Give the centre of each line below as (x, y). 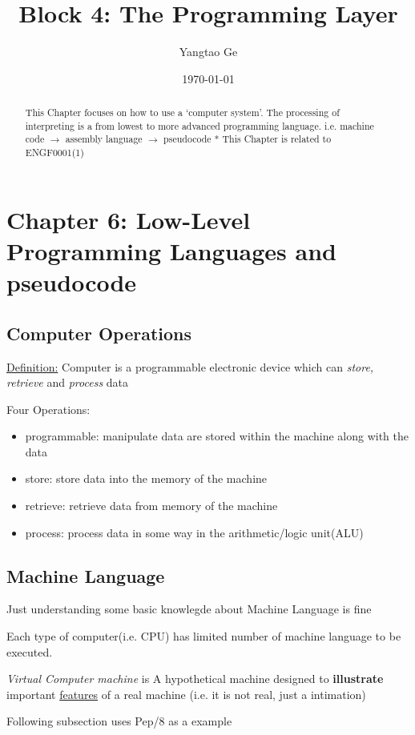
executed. (30, 651)
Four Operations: (48, 409)
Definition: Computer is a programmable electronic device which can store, (190, 366)
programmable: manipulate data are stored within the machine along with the (217, 436)
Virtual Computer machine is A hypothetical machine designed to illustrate (195, 679)
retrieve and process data (68, 382)
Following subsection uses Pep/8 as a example (119, 721)
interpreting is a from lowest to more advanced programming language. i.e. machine (199, 125)
